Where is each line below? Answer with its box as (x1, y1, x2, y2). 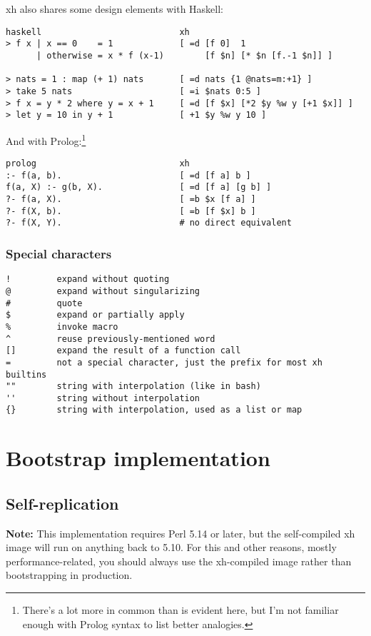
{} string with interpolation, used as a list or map (6, 405, 303, 415)
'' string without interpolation (6, 393, 200, 403)
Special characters (6, 244, 112, 262)
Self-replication (6, 492, 119, 514)
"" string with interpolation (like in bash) (6, 381, 261, 392)
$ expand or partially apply (6, 310, 185, 320)
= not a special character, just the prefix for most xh (6, 357, 322, 368)
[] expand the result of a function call (6, 345, 241, 356)
